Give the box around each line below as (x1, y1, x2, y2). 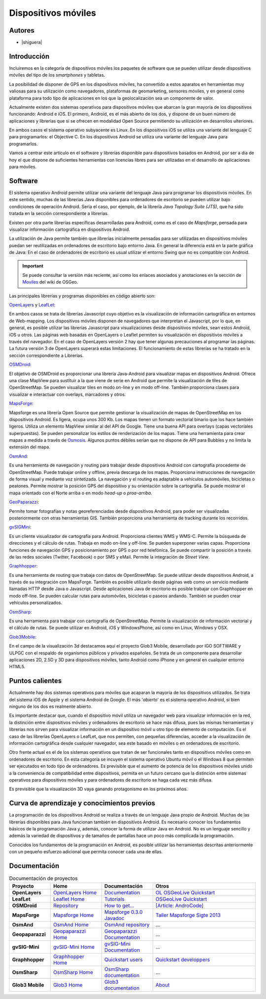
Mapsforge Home (53, 912, 94, 918)
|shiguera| (21, 40, 42, 45)
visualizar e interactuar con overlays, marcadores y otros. (9, 391, 126, 397)
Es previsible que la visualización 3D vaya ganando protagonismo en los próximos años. (9, 786, 188, 792)
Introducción (9, 52, 50, 60)
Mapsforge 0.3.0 (104, 909, 143, 915)
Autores (9, 26, 34, 35)
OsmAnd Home (53, 921, 89, 928)
